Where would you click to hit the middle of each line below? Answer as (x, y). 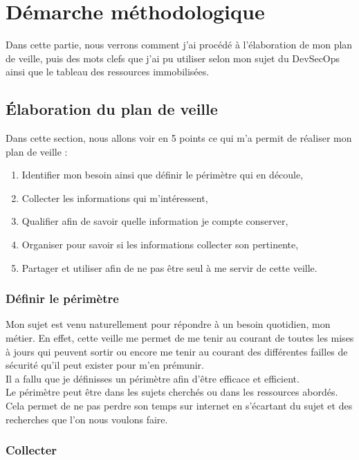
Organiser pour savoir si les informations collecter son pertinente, (160, 245)
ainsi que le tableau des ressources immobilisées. (108, 72)
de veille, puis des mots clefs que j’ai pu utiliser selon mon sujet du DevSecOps (173, 58)
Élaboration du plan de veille (112, 109)
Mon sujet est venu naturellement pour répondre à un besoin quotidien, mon (168, 324)
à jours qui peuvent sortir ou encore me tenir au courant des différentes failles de (177, 351)
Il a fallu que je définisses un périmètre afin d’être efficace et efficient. (153, 378)
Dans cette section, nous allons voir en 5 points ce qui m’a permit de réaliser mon (179, 138)
